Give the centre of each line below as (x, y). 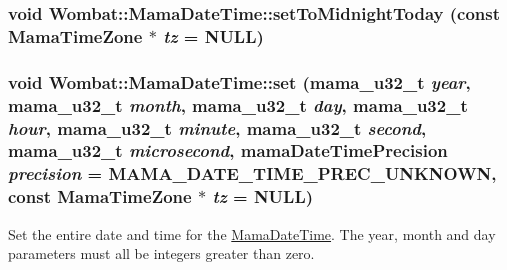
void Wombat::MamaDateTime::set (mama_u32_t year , (239, 81)
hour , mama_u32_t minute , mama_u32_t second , (217, 127)
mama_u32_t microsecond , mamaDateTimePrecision (228, 150)
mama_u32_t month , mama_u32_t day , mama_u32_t (238, 104)
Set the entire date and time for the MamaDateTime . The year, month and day (252, 233)
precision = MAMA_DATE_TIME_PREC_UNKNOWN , (252, 173)
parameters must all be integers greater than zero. (161, 253)
